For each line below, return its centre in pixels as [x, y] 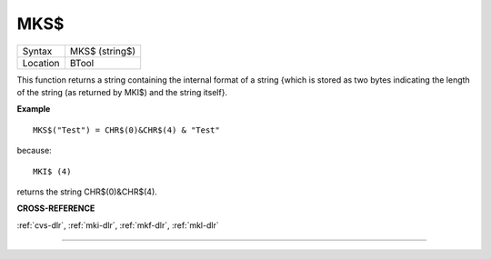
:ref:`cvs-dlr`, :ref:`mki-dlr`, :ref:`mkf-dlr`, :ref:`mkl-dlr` [118, 225]
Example [34, 109]
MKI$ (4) [52, 171]
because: [34, 151]
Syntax [37, 51]
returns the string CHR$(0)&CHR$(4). [87, 192]
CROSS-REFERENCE [56, 208]
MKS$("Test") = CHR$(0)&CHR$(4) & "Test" [126, 130]
